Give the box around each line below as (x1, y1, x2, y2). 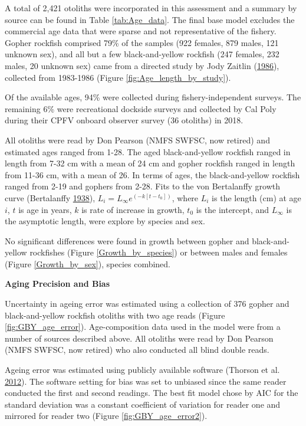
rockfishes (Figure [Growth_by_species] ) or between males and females (29, 246, 288, 258)
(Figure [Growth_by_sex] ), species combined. (5, 257, 171, 270)
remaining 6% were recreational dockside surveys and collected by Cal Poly (5, 102, 277, 114)
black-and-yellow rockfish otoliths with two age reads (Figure (5, 309, 225, 321)
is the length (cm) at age (212, 191, 301, 204)
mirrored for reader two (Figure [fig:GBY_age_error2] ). (5, 409, 208, 422)
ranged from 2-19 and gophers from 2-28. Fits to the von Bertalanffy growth (5, 180, 281, 192)
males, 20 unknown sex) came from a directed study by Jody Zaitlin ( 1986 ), (5, 59, 279, 71)
